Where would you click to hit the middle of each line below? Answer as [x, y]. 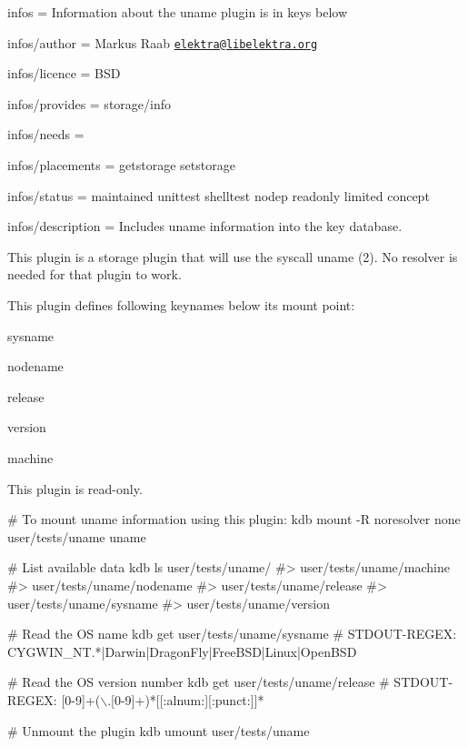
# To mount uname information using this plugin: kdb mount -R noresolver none [234, 519]
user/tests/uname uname [77, 536]
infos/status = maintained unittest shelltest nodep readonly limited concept [219, 195]
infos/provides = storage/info [89, 103]
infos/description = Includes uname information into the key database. [205, 226]
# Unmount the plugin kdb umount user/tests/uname [159, 730]
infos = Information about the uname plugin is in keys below [178, 12]
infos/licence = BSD [64, 73]
